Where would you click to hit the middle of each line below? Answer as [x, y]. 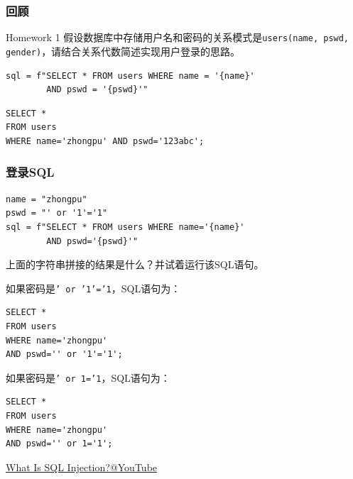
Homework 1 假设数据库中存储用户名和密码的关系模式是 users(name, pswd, [178, 37]
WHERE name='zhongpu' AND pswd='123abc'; [105, 141]
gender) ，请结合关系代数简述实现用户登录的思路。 [123, 51]
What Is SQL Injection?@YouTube [82, 467]
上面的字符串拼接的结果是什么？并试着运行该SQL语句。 [135, 264]
